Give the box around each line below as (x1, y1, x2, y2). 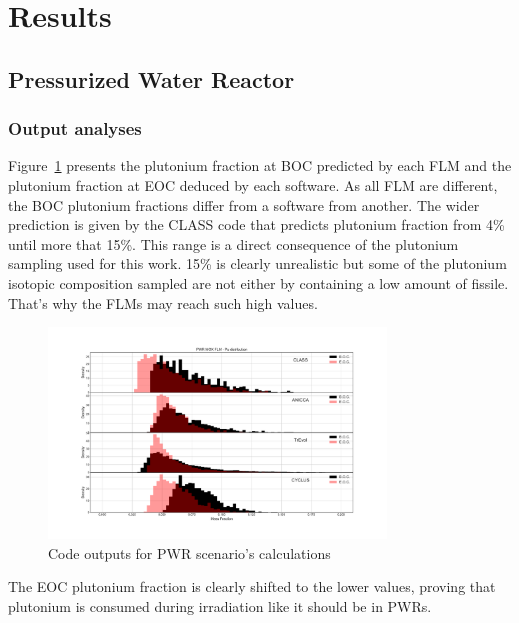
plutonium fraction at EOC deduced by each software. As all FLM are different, (8, 174, 498, 195)
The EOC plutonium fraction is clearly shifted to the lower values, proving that (8, 576, 496, 597)
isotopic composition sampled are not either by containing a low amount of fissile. (8, 272, 509, 293)
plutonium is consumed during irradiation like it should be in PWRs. (8, 595, 432, 616)
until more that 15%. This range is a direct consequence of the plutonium (8, 233, 459, 254)
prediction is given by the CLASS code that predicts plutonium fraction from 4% (8, 214, 505, 235)
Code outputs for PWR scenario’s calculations (48, 542, 331, 563)
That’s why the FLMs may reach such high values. (8, 292, 318, 313)
